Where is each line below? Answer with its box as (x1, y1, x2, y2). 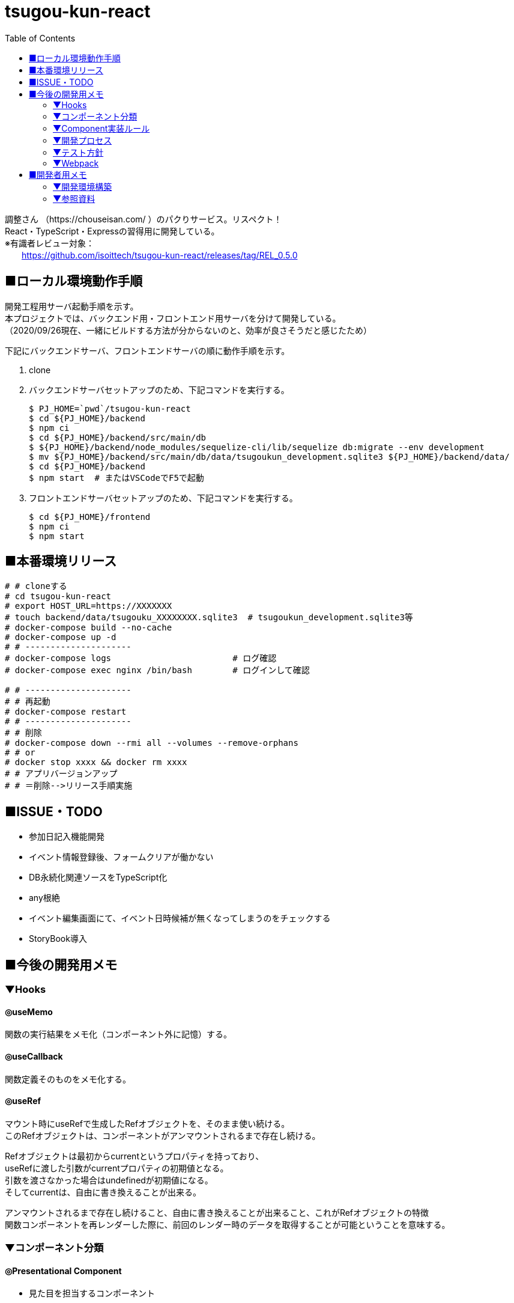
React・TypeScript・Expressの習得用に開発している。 (5, 225, 220, 236)
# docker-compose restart (5, 707, 127, 717)
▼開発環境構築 (53, 181, 112, 192)
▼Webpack (53, 157, 99, 168)
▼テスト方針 (53, 147, 104, 157)
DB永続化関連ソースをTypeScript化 (29, 872, 168, 883)
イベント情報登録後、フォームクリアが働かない (29, 852, 214, 862)
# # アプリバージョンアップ (5, 769, 118, 779)
